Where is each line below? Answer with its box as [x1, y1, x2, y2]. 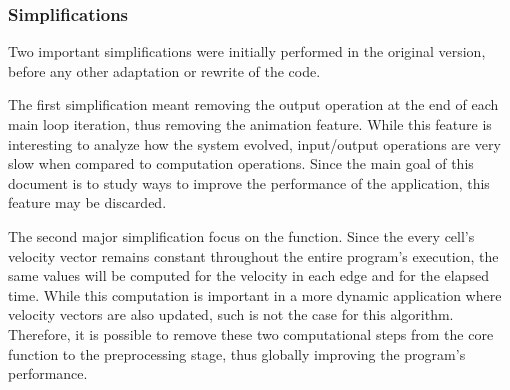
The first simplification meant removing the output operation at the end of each [8, 94, 499, 115]
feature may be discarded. [8, 192, 167, 213]
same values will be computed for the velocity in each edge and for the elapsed [8, 265, 489, 286]
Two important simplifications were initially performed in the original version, [8, 41, 486, 62]
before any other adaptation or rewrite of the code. [8, 60, 321, 81]
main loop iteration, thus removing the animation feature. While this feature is [8, 114, 492, 134]
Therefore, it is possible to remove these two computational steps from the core [8, 323, 494, 344]
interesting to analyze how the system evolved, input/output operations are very [8, 133, 501, 154]
